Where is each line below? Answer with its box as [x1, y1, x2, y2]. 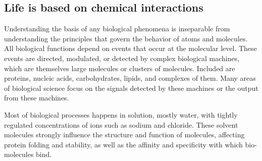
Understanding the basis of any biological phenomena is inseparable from [4, 23, 230, 34]
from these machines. [4, 92, 69, 103]
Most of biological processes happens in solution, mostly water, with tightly [4, 109, 238, 120]
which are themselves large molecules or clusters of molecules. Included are [4, 63, 235, 73]
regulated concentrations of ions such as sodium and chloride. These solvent [4, 119, 238, 130]
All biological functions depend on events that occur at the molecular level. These [4, 43, 257, 53]
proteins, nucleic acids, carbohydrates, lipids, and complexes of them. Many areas [4, 73, 256, 83]
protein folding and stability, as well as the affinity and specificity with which [4, 139, 243, 149]
